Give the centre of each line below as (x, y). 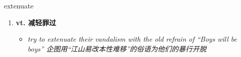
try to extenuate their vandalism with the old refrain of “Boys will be (132, 39)
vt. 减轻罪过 (36, 22)
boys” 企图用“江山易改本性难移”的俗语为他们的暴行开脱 (117, 48)
